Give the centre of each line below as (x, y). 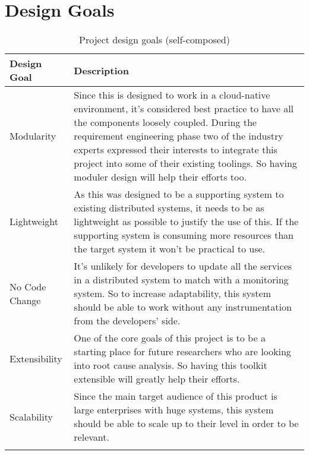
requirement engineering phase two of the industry (179, 136)
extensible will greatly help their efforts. (157, 379)
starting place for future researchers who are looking (182, 352)
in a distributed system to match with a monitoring (181, 280)
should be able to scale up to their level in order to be (186, 424)
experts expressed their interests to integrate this (176, 150)
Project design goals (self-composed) (154, 40)
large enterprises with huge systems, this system (174, 410)
